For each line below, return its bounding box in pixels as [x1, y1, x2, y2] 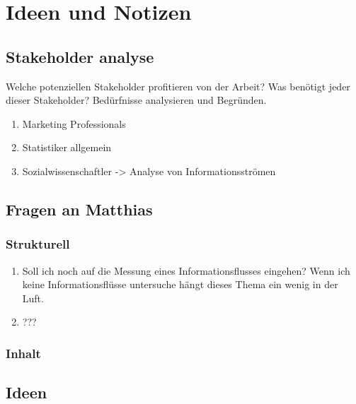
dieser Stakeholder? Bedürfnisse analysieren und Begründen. [6, 93, 267, 107]
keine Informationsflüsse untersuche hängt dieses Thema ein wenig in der [22, 277, 338, 292]
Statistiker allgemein [22, 140, 112, 155]
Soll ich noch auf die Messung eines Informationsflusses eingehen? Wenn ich [22, 263, 350, 278]
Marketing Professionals [22, 116, 126, 131]
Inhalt [6, 344, 41, 362]
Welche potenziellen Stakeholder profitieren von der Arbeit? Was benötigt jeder [6, 78, 350, 93]
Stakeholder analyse [6, 45, 154, 67]
